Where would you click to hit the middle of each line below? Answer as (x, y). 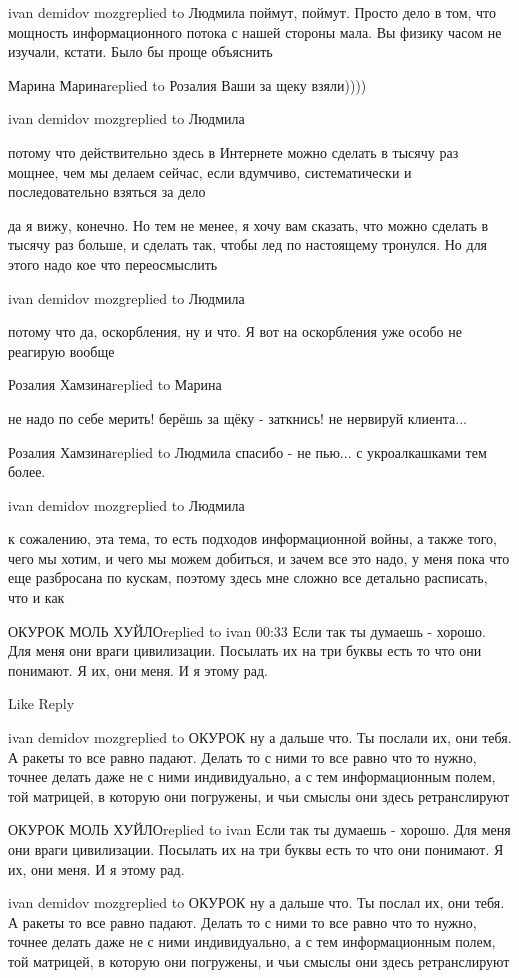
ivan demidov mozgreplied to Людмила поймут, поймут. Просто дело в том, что (252, 12)
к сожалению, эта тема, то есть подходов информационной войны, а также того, (252, 538)
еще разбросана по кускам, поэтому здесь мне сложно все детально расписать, (248, 577)
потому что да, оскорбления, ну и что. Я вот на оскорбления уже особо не (235, 331)
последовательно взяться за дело (107, 191)
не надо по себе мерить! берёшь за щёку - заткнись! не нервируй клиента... (237, 417)
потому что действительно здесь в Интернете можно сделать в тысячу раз (233, 151)
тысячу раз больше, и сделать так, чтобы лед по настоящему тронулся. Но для (248, 244)
